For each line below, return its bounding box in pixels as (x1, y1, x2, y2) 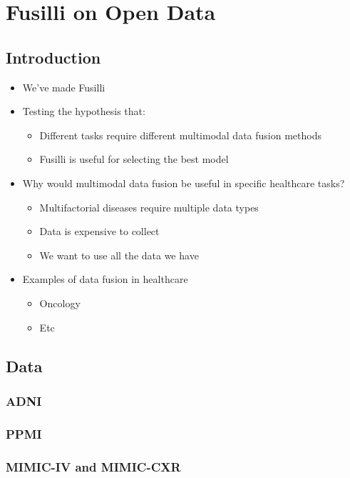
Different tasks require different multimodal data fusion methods (39, 127, 321, 142)
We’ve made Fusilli (22, 79, 105, 94)
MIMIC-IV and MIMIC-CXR (6, 457, 181, 475)
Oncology (39, 295, 81, 310)
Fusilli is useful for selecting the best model (39, 151, 229, 166)
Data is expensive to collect (39, 224, 160, 239)
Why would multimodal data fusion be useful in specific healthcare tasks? (22, 175, 345, 190)
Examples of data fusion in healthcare (22, 272, 188, 287)
